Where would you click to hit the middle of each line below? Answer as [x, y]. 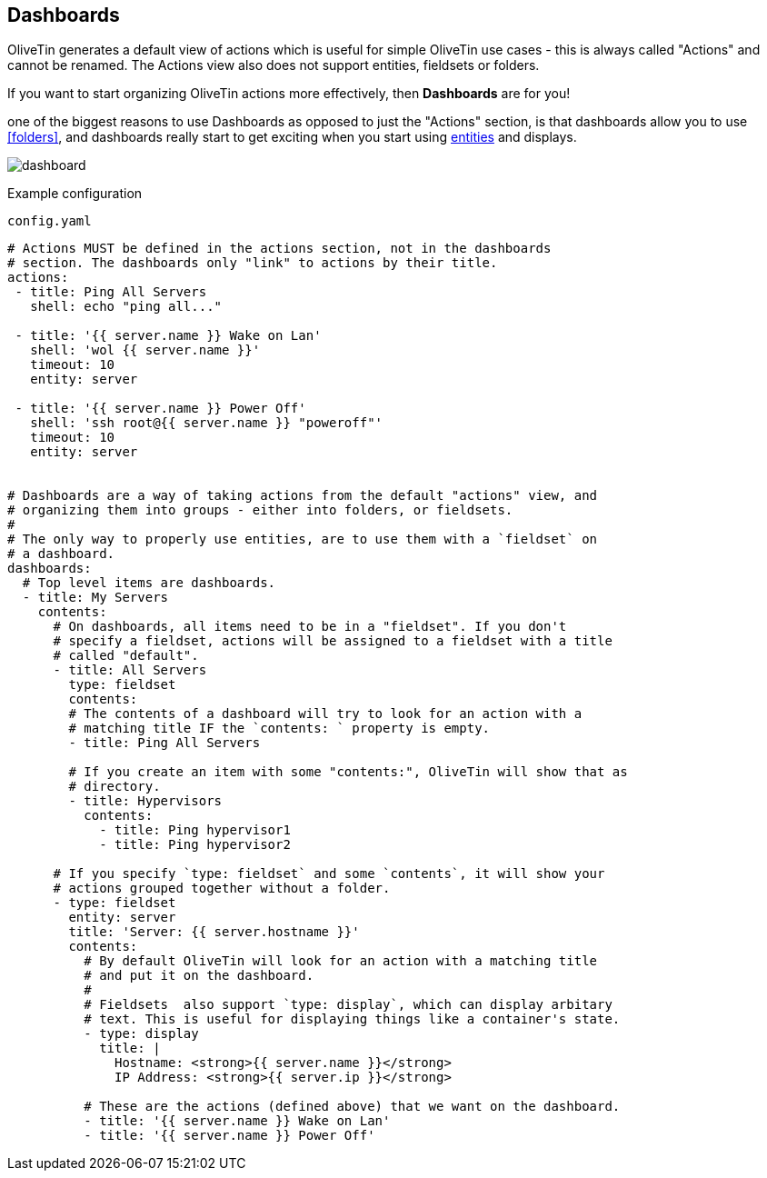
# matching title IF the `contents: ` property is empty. [279, 729]
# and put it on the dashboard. [199, 976]
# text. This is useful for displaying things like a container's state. [352, 1019]
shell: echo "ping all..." [126, 307]
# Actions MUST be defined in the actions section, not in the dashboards [279, 249]
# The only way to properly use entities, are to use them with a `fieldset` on [303, 539]
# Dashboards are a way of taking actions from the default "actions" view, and [303, 496]
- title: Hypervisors [145, 801]
